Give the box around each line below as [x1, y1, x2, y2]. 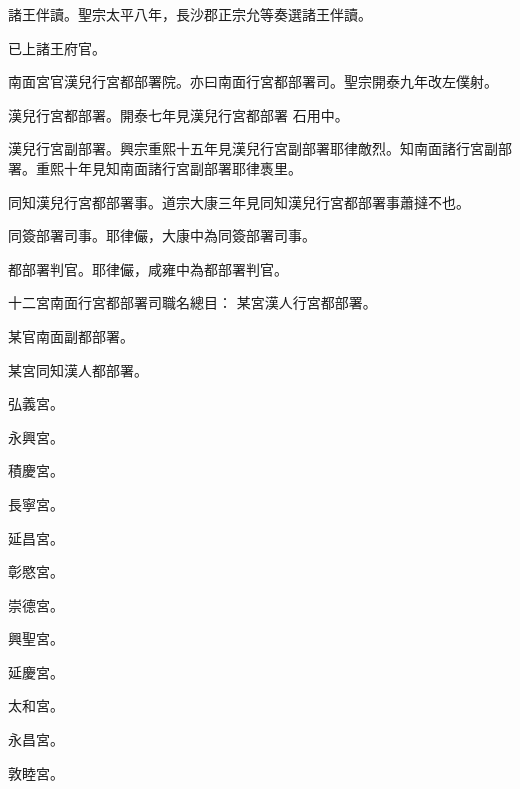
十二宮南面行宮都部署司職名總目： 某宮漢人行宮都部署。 [8, 292, 377, 313]
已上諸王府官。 [8, 37, 106, 58]
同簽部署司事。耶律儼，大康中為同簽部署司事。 [8, 225, 316, 246]
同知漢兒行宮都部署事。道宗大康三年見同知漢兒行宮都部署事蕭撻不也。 [8, 191, 470, 212]
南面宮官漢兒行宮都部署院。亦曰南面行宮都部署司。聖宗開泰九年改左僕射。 [8, 71, 498, 92]
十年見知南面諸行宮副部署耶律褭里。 [63, 157, 302, 178]
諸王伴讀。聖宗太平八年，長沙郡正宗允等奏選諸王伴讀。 [8, 4, 372, 24]
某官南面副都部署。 [8, 325, 134, 346]
